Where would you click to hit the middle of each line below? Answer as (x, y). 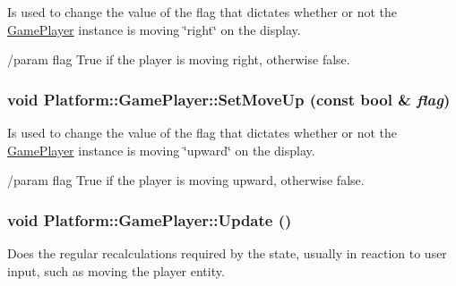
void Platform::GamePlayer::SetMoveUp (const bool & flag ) (229, 99)
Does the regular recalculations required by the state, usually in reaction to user (227, 253)
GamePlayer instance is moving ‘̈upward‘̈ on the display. (161, 150)
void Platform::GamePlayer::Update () (150, 219)
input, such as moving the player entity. (116, 270)
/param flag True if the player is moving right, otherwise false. (179, 59)
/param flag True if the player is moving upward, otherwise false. (186, 180)
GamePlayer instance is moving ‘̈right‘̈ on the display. (154, 29)
